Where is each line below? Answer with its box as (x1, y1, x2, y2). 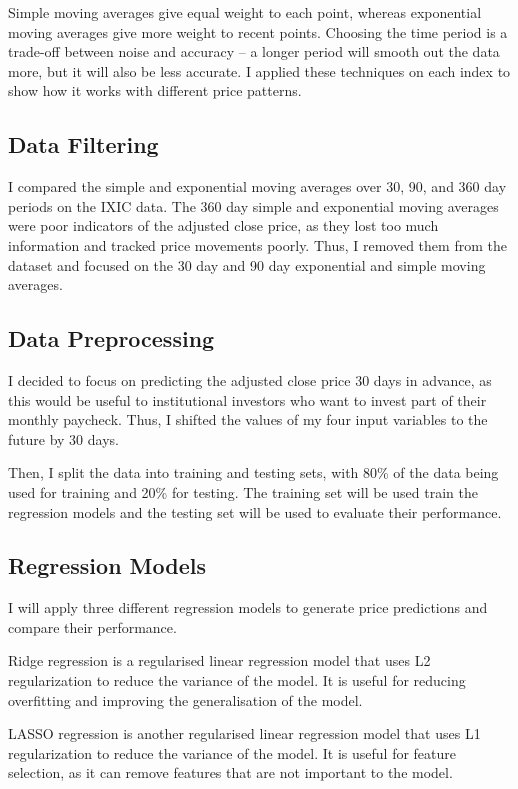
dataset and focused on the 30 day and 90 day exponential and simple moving (8, 254, 486, 275)
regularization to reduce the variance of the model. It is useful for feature (8, 742, 456, 763)
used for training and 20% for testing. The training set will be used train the (8, 481, 478, 502)
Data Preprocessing (8, 323, 215, 354)
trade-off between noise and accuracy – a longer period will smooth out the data (8, 41, 500, 62)
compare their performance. (8, 616, 177, 637)
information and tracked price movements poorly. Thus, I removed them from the (8, 234, 507, 255)
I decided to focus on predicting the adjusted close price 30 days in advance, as (8, 369, 492, 390)
